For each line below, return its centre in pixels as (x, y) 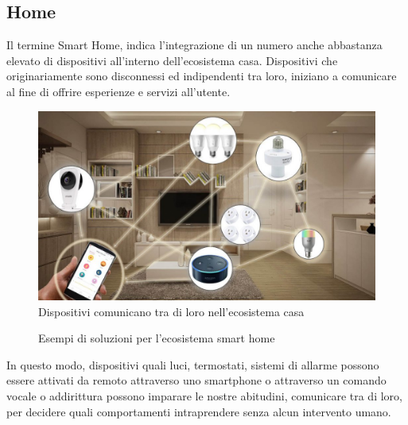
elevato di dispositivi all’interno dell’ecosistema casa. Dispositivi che (172, 60)
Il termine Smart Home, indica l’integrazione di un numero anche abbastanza (194, 45)
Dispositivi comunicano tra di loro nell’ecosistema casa (171, 311)
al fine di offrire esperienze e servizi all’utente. (119, 91)
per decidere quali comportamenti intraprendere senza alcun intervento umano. (199, 411)
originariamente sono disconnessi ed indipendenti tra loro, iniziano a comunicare (202, 76)
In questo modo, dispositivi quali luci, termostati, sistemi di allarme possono (193, 364)
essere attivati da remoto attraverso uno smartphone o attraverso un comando (196, 380)
